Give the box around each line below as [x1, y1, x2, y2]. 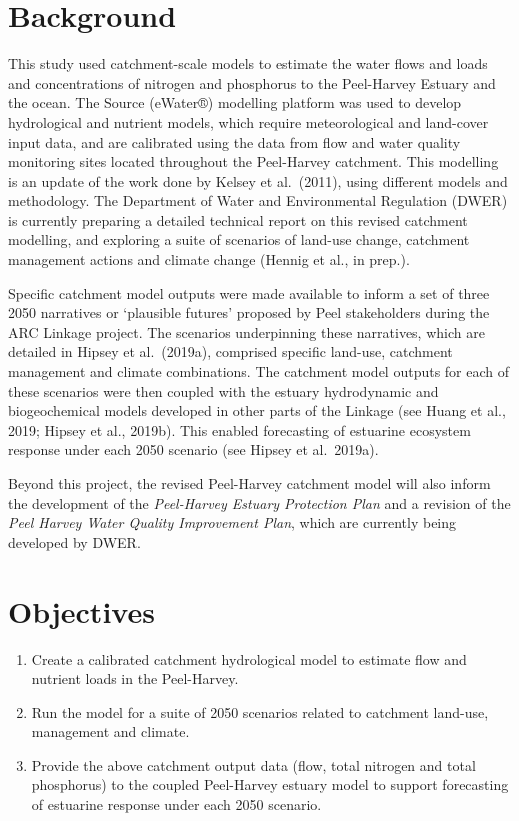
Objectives [8, 590, 155, 631]
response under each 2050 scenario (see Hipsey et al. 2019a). [8, 439, 379, 460]
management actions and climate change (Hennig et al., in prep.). [8, 249, 410, 270]
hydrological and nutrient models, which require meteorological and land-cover [8, 111, 489, 132]
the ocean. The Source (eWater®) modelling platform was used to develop [8, 92, 462, 113]
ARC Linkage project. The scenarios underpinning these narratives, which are [8, 321, 485, 342]
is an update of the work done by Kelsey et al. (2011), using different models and [8, 170, 508, 191]
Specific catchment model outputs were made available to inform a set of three [8, 282, 490, 303]
